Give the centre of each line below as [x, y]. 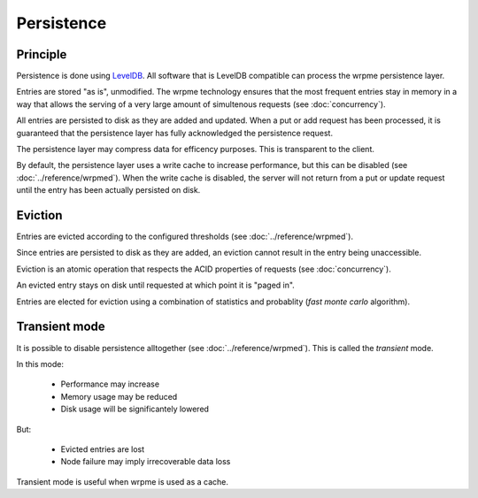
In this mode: [40, 364]
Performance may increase [110, 384]
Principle [42, 54]
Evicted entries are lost [103, 449]
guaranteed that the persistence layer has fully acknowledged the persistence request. [175, 133]
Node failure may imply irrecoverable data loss [146, 462]
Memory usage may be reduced [119, 396]
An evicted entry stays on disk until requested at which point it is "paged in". [156, 285]
